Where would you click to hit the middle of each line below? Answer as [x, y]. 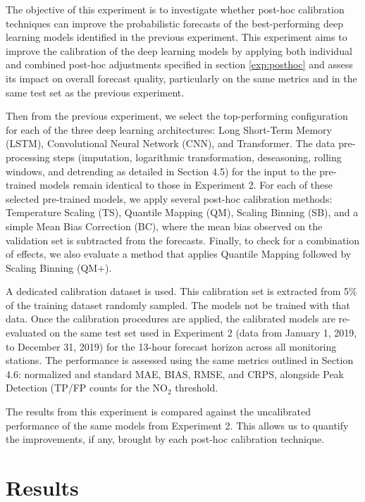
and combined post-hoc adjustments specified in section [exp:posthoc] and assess [179, 64]
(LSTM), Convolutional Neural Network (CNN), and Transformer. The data [171, 143]
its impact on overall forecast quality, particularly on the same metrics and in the [181, 78]
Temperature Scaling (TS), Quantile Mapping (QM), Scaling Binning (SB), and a [182, 212]
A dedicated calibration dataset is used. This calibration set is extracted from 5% [181, 291]
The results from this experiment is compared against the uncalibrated [159, 412]
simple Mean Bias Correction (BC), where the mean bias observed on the [164, 226]
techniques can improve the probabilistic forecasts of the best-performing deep [174, 23]
